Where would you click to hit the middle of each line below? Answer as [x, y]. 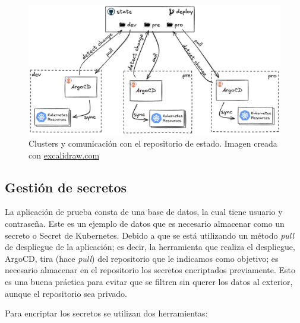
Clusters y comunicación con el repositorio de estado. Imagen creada [153, 143]
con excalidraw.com [64, 155]
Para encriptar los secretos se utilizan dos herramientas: [106, 313]
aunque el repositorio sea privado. [66, 293]
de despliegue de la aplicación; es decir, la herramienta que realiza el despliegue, [150, 247]
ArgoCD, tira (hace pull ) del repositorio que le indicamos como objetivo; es [142, 258]
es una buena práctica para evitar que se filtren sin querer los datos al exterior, [149, 281]
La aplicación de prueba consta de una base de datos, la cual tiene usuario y [144, 212]
